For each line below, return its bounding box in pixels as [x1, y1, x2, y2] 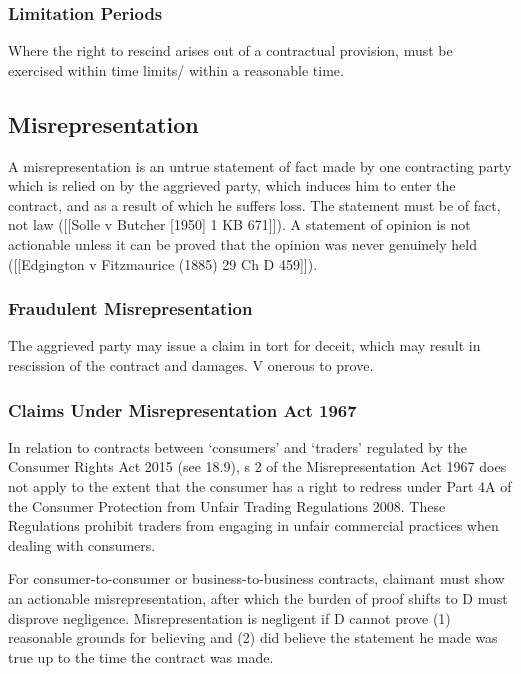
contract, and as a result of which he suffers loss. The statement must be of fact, [8, 194, 501, 215]
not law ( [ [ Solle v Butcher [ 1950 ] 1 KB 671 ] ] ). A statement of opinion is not [8, 214, 471, 235]
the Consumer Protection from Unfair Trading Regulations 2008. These [8, 495, 446, 516]
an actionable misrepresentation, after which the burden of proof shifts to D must [8, 587, 508, 608]
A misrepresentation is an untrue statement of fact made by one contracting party [8, 155, 512, 176]
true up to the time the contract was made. [8, 646, 274, 667]
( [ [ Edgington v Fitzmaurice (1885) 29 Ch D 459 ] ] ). [8, 253, 318, 274]
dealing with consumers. [8, 534, 156, 555]
